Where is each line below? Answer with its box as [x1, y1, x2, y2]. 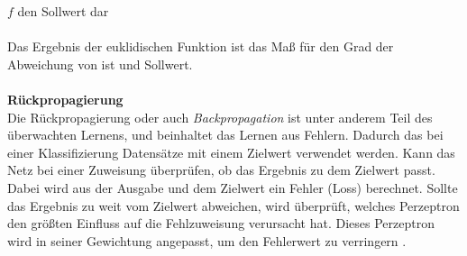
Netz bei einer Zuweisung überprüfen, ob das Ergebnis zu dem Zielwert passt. [7, 160, 435, 179]
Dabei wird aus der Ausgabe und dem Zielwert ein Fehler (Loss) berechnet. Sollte [7, 178, 458, 197]
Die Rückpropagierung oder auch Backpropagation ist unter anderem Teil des [7, 107, 433, 126]
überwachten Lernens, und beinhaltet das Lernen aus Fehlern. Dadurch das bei [7, 125, 444, 144]
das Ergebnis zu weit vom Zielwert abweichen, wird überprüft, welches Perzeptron [7, 196, 460, 215]
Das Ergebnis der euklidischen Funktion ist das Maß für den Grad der [7, 37, 394, 56]
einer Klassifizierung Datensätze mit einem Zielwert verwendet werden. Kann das [7, 142, 455, 161]
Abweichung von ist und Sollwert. [7, 54, 193, 73]
